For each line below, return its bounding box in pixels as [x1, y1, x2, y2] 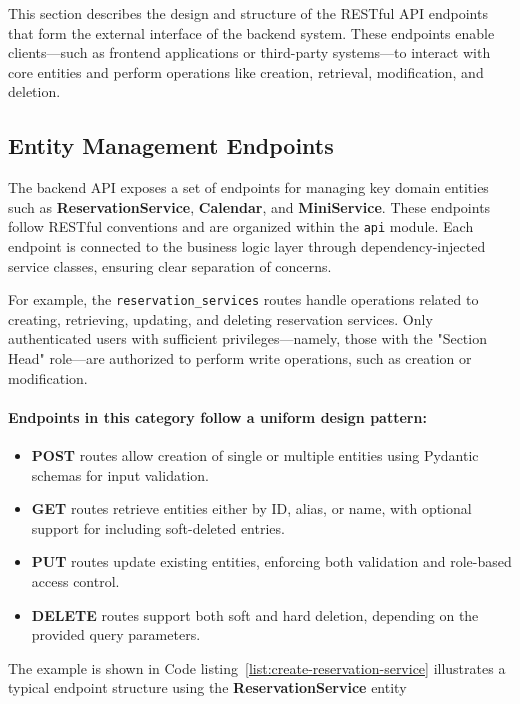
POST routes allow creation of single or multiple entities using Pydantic [31, 445, 479, 466]
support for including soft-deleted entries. [31, 517, 285, 538]
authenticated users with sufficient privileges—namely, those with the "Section [8, 328, 487, 349]
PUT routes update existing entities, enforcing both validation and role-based [31, 551, 512, 572]
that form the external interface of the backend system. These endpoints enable [8, 22, 495, 43]
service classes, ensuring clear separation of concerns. [8, 255, 332, 276]
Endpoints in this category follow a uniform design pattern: [8, 406, 427, 427]
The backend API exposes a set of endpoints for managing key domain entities [8, 177, 489, 198]
